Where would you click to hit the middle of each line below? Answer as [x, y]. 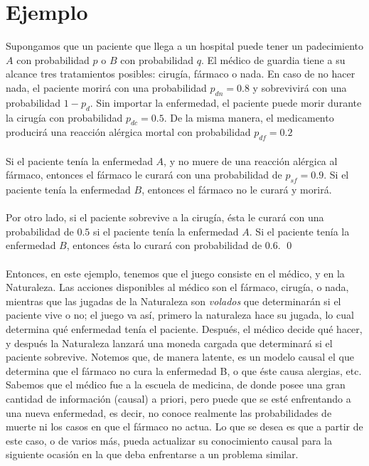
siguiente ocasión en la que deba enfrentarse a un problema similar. [152, 454]
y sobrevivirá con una [300, 87]
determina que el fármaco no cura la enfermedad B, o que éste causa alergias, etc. [184, 370]
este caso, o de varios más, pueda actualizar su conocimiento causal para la [169, 440]
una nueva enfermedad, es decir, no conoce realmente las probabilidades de [169, 412]
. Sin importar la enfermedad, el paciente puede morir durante [226, 102]
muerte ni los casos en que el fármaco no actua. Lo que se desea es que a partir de [184, 427]
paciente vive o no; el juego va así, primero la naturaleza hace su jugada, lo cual [180, 315]
